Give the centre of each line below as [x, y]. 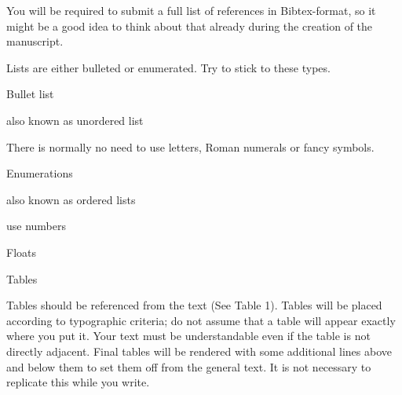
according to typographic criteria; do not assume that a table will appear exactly [201, 320]
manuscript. [35, 41]
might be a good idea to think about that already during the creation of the [190, 26]
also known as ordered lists [71, 199]
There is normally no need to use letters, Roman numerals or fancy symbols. [190, 146]
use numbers [37, 226]
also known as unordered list [75, 120]
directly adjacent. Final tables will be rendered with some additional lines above [199, 351]
